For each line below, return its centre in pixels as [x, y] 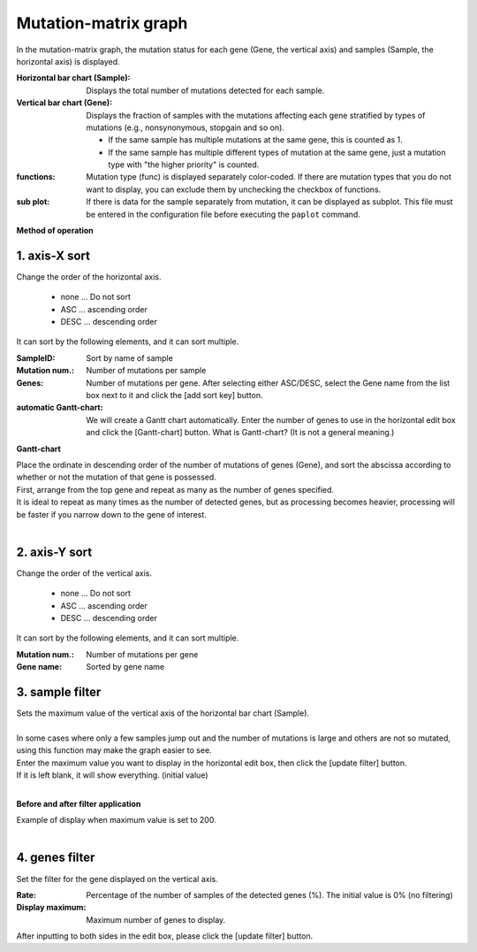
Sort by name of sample [130, 357]
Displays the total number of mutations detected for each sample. [205, 90]
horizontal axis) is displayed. [68, 61]
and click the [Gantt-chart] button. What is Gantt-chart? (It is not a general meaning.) [240, 433]
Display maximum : [51, 908]
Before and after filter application [79, 803]
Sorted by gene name [125, 667]
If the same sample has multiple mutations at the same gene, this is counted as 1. [256, 140]
